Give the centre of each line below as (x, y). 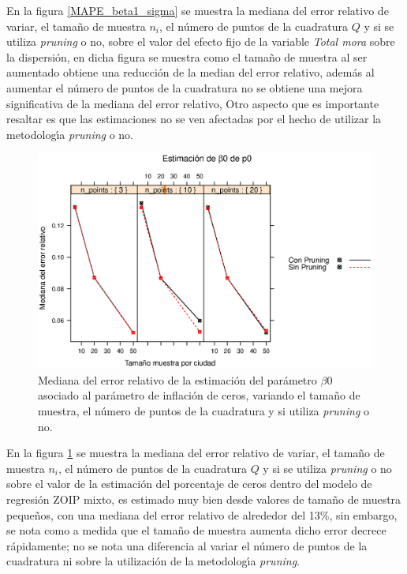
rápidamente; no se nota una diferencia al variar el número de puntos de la (187, 545)
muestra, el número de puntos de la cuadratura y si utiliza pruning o (204, 410)
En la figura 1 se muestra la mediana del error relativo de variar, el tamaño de (196, 453)
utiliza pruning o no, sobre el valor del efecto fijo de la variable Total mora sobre (201, 41)
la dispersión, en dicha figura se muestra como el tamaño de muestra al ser (187, 56)
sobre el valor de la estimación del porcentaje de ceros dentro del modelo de (189, 484)
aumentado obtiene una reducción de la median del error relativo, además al (190, 72)
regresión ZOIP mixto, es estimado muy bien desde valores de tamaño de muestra (204, 499)
